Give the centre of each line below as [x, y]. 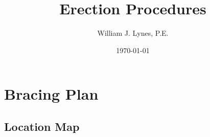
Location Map [42, 126]
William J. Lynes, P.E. [133, 33]
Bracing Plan [51, 94]
